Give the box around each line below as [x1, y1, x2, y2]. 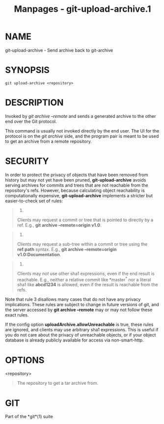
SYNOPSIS [5, 65, 50, 76]
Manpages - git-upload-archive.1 [14, 3, 151, 15]
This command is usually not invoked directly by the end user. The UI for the [5, 128, 160, 133]
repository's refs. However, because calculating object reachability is [5, 187, 145, 193]
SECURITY [5, 156, 49, 166]
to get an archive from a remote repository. [5, 138, 92, 144]
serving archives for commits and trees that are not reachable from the [5, 182, 148, 188]
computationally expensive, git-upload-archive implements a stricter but [5, 192, 153, 198]
